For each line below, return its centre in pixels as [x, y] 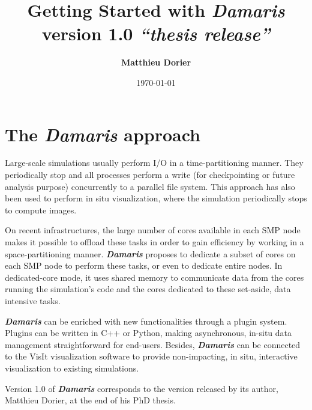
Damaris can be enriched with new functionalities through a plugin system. [146, 321]
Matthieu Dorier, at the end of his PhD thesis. [90, 400]
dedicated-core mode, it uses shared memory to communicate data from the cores [154, 277]
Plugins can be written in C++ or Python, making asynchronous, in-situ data [148, 333]
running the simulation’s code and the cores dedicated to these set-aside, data [148, 289]
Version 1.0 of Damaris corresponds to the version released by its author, [142, 388]
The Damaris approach [103, 134]
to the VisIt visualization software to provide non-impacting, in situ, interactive [151, 356]
